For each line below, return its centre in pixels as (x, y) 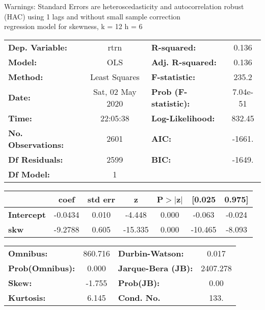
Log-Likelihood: (183, 118)
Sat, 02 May (115, 91)
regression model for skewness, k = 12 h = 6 (73, 26)
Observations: (36, 144)
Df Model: (29, 174)
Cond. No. (139, 297)
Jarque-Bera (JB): (155, 268)
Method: (26, 76)
